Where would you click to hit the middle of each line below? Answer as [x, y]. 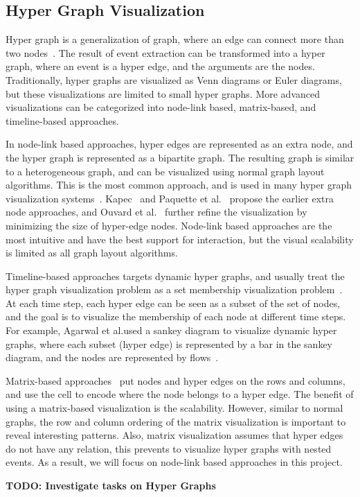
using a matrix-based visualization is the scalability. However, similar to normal [174, 408]
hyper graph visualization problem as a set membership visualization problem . [174, 289]
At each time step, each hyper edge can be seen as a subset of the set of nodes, [173, 303]
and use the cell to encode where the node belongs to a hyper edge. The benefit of [180, 394]
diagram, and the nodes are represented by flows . [112, 357]
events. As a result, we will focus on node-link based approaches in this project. [174, 462]
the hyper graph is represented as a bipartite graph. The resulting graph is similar [180, 157]
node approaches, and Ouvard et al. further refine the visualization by [156, 212]
